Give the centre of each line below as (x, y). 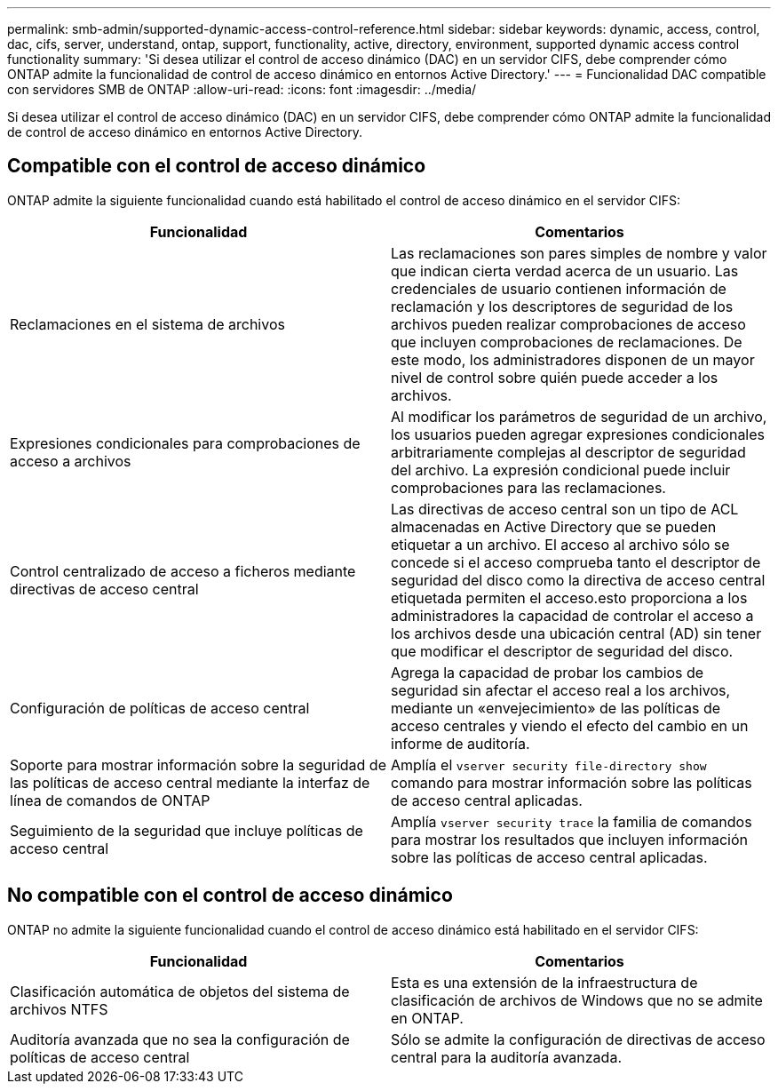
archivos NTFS (59, 1009)
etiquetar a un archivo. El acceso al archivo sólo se (560, 544)
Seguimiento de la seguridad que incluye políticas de (187, 830)
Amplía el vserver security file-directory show (549, 764)
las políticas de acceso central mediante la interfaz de (190, 782)
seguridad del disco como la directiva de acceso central (578, 580)
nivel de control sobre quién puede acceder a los (555, 377)
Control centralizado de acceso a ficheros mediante (183, 571)
